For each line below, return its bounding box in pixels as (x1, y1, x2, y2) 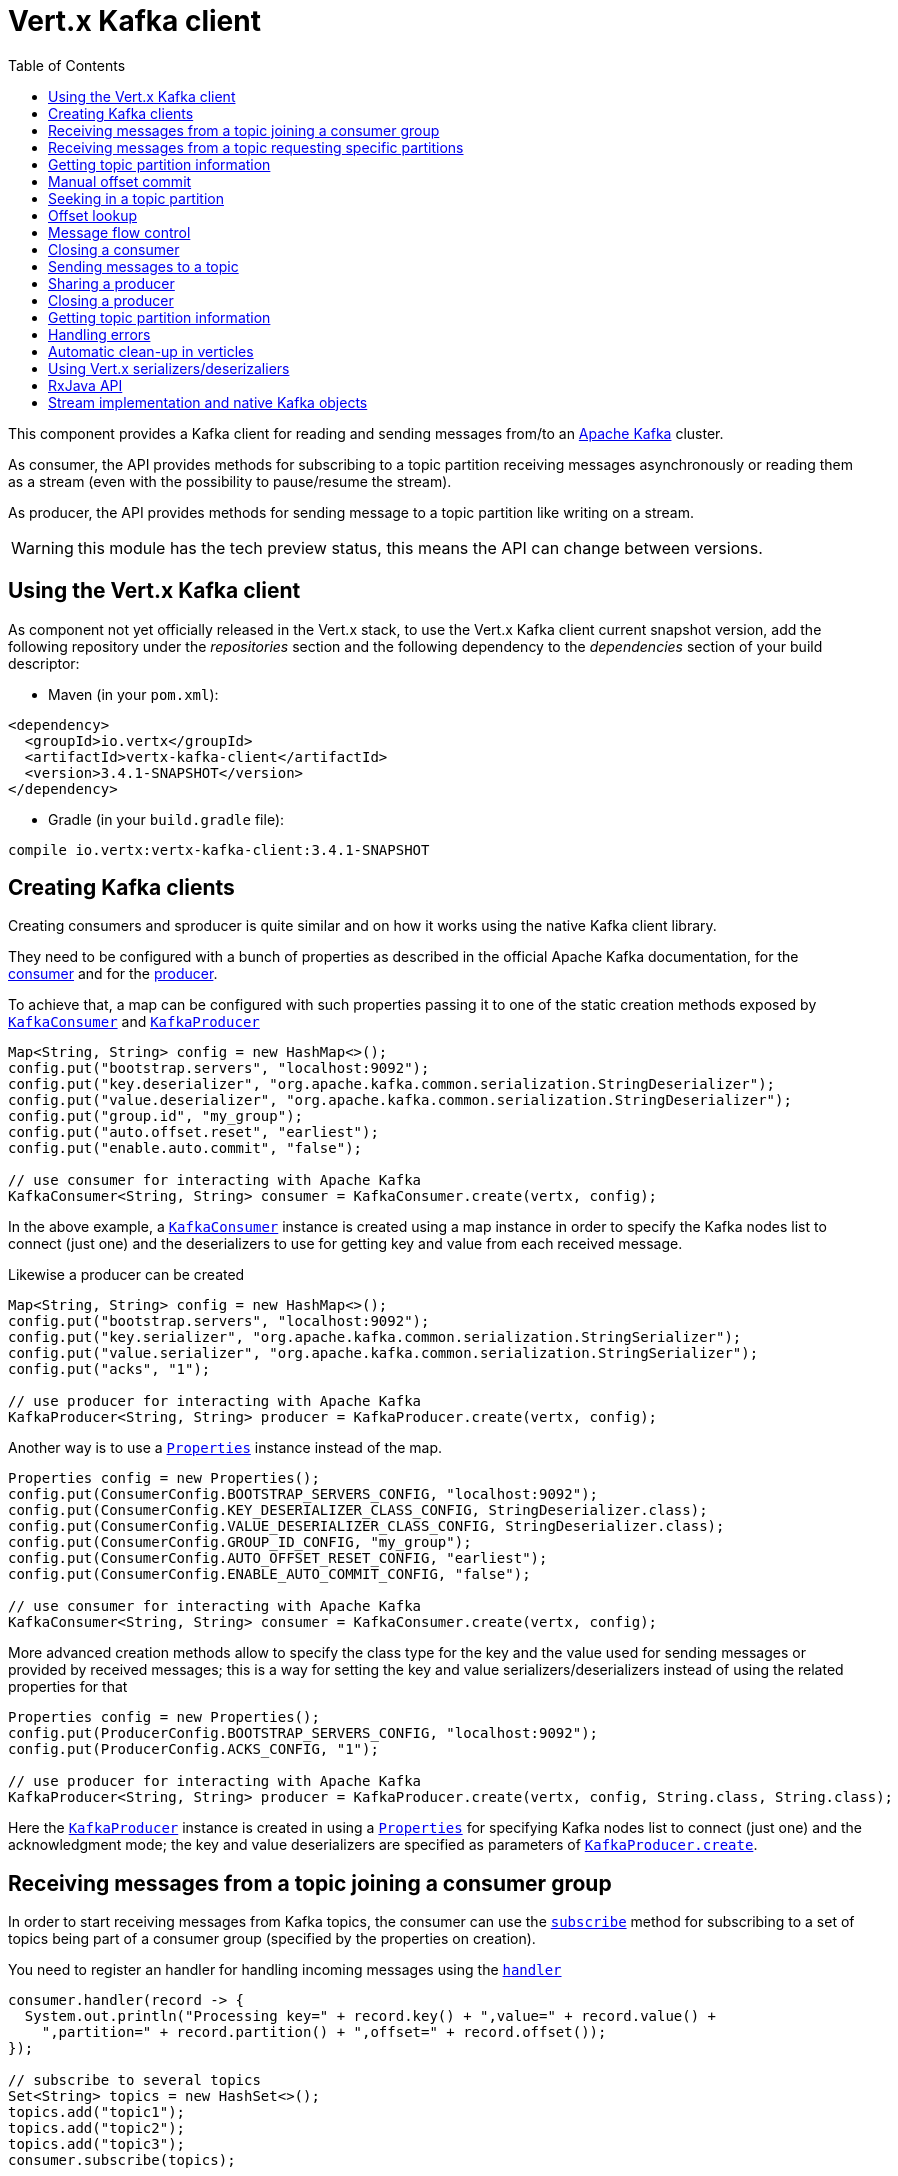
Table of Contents (8, 56, 126, 74)
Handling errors (48, 325, 151, 343)
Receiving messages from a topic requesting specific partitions (48, 138, 464, 156)
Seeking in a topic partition (48, 189, 224, 207)
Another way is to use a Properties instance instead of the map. (8, 1439, 443, 1457)
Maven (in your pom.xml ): (48, 685, 219, 703)
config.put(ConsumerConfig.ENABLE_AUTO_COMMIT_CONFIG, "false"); (8, 1566, 531, 1583)
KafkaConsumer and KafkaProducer (8, 1013, 260, 1031)
